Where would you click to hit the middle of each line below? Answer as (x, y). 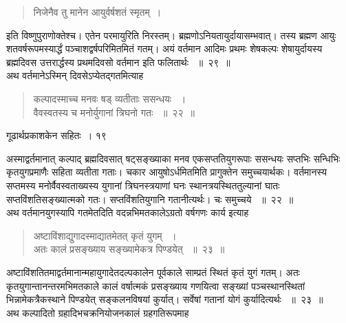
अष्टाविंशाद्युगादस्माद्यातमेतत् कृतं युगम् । (105, 235)
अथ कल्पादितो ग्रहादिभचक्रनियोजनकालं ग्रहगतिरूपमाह (98, 312)
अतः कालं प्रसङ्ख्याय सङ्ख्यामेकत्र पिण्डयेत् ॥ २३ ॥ (129, 249)
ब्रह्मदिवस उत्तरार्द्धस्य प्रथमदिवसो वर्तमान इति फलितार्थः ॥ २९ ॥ (118, 62)
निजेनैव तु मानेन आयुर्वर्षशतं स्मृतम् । (97, 12)
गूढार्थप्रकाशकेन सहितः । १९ (56, 135)
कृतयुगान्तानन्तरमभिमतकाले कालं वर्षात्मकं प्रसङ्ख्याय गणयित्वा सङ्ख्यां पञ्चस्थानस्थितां (156, 285)
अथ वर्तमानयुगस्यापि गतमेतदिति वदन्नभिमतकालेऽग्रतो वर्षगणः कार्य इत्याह (128, 212)
